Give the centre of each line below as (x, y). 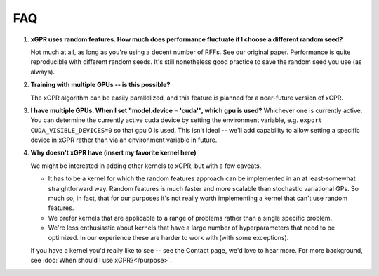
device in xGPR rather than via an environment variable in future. (124, 140)
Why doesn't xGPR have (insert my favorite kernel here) (113, 153)
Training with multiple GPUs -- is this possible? (100, 85)
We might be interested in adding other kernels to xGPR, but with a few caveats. (146, 166)
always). (43, 72)
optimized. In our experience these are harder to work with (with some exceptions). (168, 237)
